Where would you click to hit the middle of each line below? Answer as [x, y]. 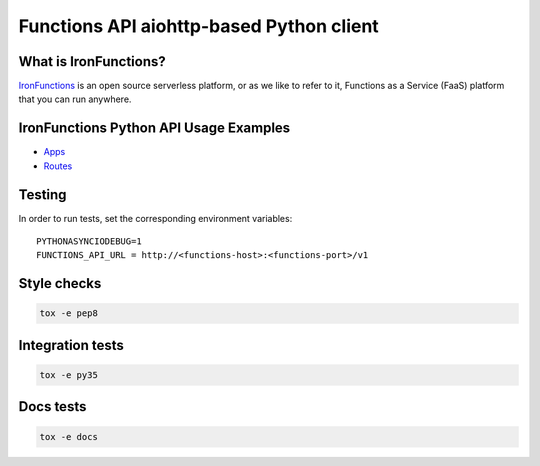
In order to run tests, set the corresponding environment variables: [155, 218]
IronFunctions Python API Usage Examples [154, 128]
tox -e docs [69, 436]
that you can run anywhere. [75, 99]
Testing [42, 194]
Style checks [60, 283]
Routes [58, 166]
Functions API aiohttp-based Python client [198, 26]
